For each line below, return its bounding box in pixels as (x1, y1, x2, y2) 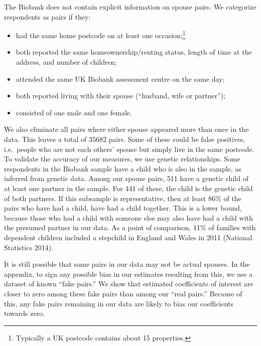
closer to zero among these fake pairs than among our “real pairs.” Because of (4, 288, 242, 298)
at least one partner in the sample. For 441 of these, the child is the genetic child (4, 183, 253, 193)
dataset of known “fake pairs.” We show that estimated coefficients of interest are (4, 278, 253, 289)
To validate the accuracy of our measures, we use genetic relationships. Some (4, 153, 240, 164)
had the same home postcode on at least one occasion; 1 (16, 29, 186, 40)
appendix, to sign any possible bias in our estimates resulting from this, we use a (4, 268, 253, 279)
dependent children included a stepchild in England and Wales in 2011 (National (4, 232, 252, 242)
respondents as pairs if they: (4, 11, 91, 22)
